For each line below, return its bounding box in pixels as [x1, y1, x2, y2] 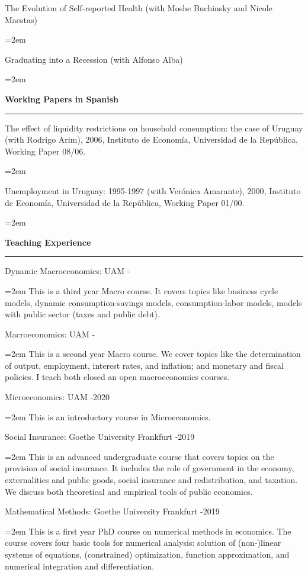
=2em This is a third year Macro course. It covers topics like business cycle [5, 284, 278, 297]
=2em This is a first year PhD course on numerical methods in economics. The [5, 524, 291, 537]
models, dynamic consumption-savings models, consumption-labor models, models [5, 296, 302, 308]
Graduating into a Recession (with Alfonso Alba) [5, 53, 183, 65]
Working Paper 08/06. [5, 144, 86, 157]
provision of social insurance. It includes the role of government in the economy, [5, 462, 294, 474]
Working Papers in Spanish [5, 92, 119, 105]
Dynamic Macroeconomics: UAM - [5, 265, 130, 277]
